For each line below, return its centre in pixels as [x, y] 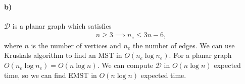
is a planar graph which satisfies [62, 25]
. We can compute [125, 65]
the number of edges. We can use [184, 45]
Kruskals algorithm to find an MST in [63, 55]
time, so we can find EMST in [51, 75]
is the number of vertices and [76, 45]
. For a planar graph [200, 55]
